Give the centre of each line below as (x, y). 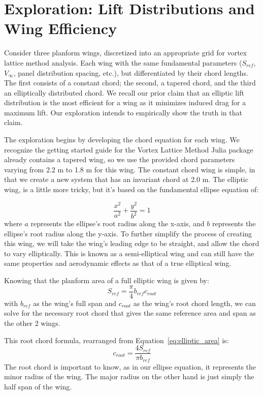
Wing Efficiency (61, 28)
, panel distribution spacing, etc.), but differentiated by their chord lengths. (131, 72)
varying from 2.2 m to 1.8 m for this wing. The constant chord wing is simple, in (130, 169)
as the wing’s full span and (75, 303)
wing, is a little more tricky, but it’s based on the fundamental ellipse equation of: (131, 189)
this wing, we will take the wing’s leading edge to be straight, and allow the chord (132, 243)
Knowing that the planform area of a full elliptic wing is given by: (107, 280)
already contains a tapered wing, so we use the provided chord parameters (120, 159)
